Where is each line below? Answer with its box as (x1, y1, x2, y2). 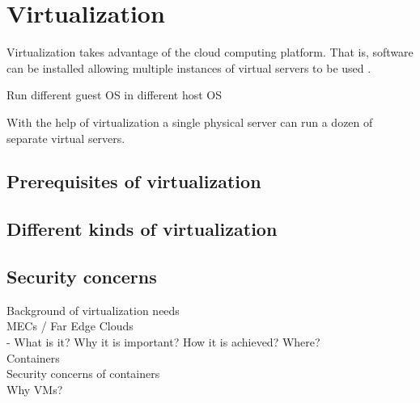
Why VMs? (6, 380, 63, 397)
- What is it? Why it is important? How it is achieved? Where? (6, 334, 320, 351)
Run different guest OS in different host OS (6, 86, 223, 103)
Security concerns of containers (6, 365, 160, 382)
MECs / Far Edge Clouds (6, 317, 134, 334)
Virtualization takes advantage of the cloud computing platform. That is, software (6, 44, 414, 61)
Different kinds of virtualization (6, 216, 278, 241)
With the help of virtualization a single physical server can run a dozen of (6, 113, 373, 130)
